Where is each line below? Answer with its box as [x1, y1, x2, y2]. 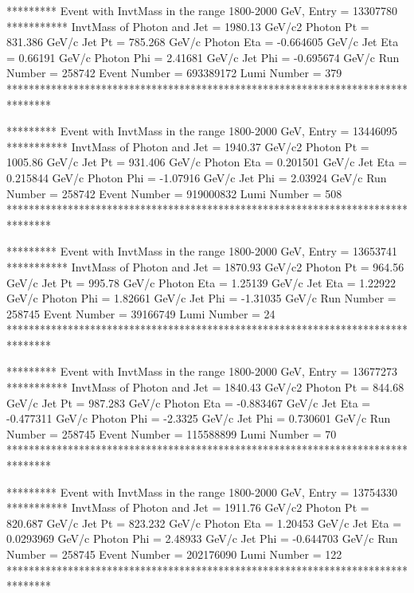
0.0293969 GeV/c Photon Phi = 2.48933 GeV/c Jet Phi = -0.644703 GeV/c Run [6, 530, 398, 547]
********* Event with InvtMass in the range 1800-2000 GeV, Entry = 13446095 [6, 123, 398, 139]
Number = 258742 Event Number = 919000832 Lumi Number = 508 [6, 185, 342, 201]
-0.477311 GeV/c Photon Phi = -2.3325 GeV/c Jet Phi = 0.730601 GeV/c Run [6, 410, 391, 427]
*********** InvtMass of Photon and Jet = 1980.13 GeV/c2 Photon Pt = [6, 18, 369, 34]
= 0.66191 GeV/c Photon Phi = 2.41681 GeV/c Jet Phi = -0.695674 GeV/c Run [6, 49, 400, 65]
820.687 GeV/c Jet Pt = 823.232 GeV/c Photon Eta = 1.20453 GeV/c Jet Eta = [6, 514, 402, 531]
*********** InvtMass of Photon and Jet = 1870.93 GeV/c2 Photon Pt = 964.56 [6, 258, 404, 275]
